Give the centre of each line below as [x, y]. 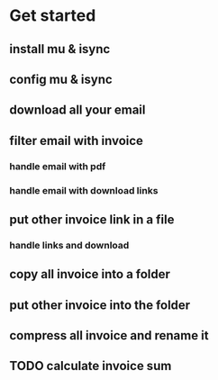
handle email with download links [84, 190]
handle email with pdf [58, 166]
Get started [53, 16]
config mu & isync [61, 79]
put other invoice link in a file [92, 219]
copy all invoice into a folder [90, 274]
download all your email [77, 110]
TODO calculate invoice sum [91, 366]
